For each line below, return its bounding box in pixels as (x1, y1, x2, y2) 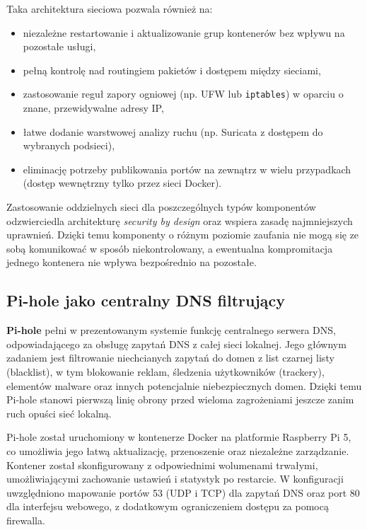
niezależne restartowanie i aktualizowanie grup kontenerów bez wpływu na (23, 25, 345, 40)
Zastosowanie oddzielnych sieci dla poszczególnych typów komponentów (6, 200, 316, 214)
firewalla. (6, 512, 45, 527)
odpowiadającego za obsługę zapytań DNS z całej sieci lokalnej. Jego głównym (6, 336, 346, 351)
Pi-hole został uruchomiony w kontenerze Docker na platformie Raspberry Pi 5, (6, 430, 351, 444)
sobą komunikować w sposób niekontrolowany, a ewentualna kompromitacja (6, 241, 333, 255)
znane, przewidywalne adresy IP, (23, 100, 164, 115)
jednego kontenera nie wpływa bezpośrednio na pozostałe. (6, 255, 257, 270)
